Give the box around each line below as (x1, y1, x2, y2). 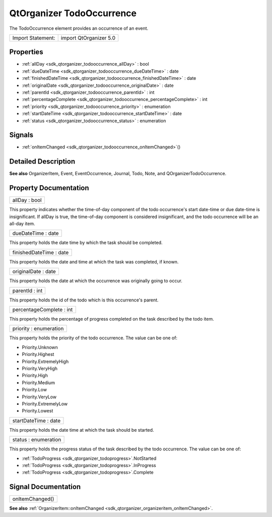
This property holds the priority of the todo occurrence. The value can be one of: (9, 335, 178, 341)
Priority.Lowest (22, 408, 53, 414)
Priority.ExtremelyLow (22, 400, 68, 406)
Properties (9, 48, 43, 57)
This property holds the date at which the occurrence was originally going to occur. (9, 278, 182, 284)
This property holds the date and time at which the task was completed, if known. (9, 258, 179, 265)
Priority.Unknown (22, 344, 58, 350)
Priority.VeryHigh (22, 365, 58, 371)
